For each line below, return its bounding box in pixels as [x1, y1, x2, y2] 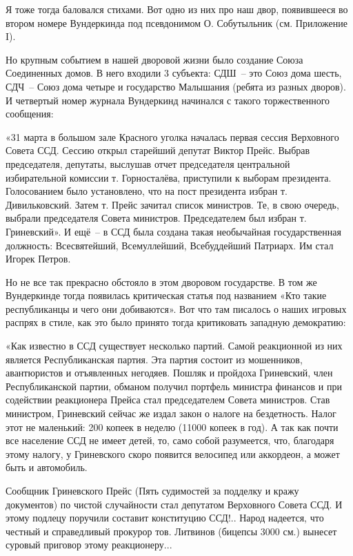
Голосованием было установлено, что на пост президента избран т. [6, 184, 288, 198]
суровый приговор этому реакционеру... [6, 537, 172, 552]
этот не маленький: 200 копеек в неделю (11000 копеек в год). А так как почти [6, 419, 339, 434]
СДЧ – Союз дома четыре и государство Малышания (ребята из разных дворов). [6, 79, 346, 93]
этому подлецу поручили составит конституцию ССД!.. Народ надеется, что [6, 510, 324, 525]
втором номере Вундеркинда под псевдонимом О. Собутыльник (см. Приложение [6, 15, 347, 30]
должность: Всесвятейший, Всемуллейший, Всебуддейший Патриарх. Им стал [6, 238, 334, 252]
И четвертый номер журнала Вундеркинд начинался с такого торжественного [6, 93, 330, 107]
